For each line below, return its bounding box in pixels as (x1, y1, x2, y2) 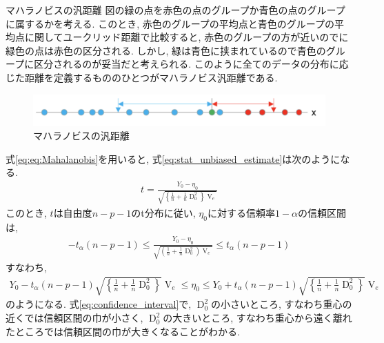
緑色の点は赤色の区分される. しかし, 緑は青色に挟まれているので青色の (6, 43, 326, 57)
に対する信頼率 (207, 205, 275, 219)
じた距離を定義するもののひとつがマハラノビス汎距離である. (6, 70, 278, 84)
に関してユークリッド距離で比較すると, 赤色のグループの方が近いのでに (24, 30, 349, 44)
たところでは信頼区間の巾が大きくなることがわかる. (6, 324, 240, 338)
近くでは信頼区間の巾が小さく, (6, 311, 143, 325)
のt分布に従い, (131, 205, 196, 219)
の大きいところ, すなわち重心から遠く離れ (163, 311, 352, 325)
